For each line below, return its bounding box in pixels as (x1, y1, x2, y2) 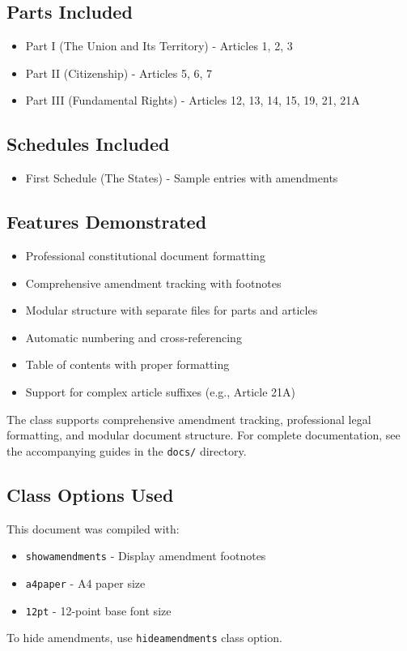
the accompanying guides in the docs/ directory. (6, 442, 247, 459)
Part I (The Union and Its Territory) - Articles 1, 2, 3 (25, 37, 293, 54)
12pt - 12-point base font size (25, 602, 172, 619)
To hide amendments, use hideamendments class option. (6, 629, 282, 646)
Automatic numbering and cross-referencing (25, 328, 242, 345)
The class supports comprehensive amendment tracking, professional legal (6, 410, 371, 427)
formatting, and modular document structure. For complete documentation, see (6, 426, 401, 443)
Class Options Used (6, 482, 174, 507)
